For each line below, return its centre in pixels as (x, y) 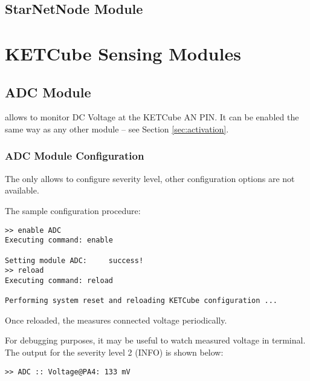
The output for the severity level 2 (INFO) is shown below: (114, 352)
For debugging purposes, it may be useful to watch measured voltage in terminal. (155, 340)
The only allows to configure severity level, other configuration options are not (150, 178)
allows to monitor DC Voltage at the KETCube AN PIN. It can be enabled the (152, 117)
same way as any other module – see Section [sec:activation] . (117, 129)
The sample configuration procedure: (73, 210)
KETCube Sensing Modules (123, 53)
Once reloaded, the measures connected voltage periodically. (116, 320)
